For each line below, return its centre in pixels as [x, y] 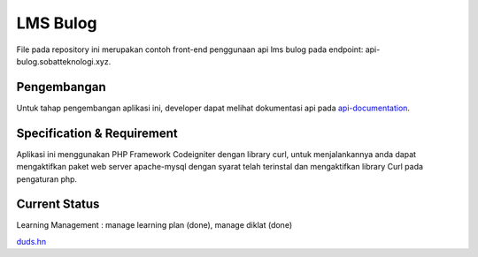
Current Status [58, 204]
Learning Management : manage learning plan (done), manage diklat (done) [154, 225]
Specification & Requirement [97, 133]
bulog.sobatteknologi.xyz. [64, 61]
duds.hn [31, 241]
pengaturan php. [47, 179]
